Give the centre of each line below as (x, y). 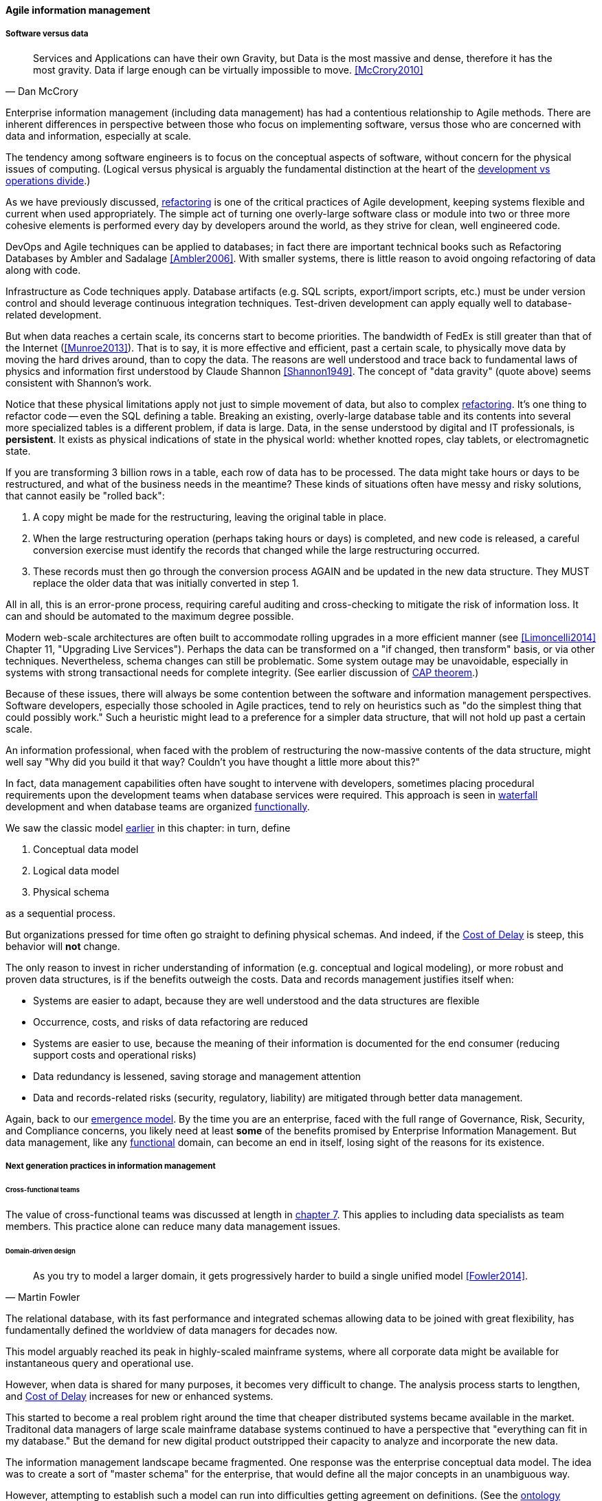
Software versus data (47, 34)
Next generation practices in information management (111, 1166)
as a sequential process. (60, 913)
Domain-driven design (41, 1251)
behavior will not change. (63, 946)
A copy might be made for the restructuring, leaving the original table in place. (210, 517)
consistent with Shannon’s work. (79, 382)
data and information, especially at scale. (99, 136)
